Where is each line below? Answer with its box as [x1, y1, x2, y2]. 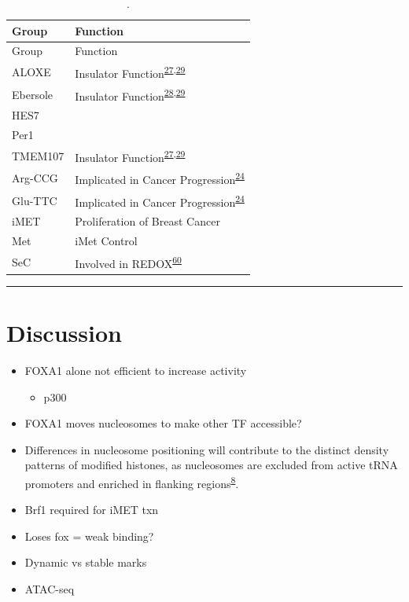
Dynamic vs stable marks [24, 554, 147, 571]
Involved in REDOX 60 [75, 253, 182, 271]
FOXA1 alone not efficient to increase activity [24, 362, 247, 379]
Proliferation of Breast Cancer [75, 213, 220, 229]
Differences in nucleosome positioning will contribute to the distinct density [24, 441, 389, 457]
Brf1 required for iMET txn [24, 501, 159, 518]
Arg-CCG [12, 170, 58, 186]
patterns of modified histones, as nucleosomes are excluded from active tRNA [24, 457, 398, 473]
